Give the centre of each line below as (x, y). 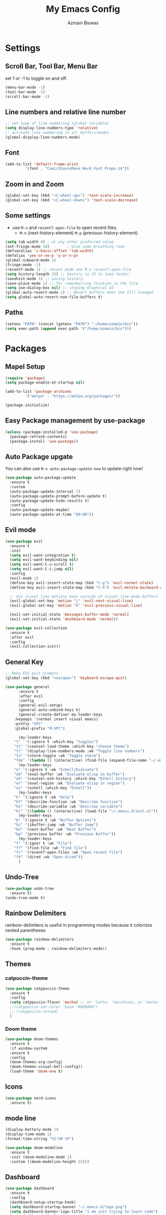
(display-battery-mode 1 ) (32, 1130)
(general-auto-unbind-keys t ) (49, 710)
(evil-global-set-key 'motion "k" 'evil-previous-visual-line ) (76, 606)
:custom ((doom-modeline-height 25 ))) (50, 1161)
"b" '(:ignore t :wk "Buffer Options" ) (55, 820)
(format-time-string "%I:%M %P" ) (40, 1139)
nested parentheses (25, 931)
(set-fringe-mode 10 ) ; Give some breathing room (65, 246)
